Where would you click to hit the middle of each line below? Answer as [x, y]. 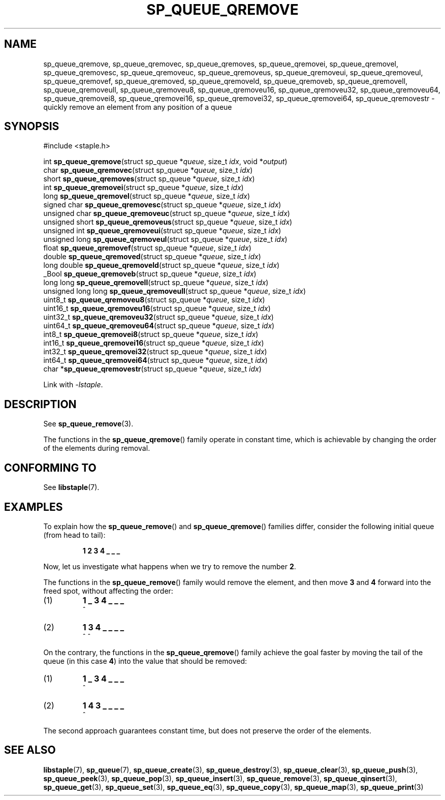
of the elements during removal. [97, 448]
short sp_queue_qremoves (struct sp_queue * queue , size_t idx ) [149, 179]
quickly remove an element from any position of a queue [138, 107]
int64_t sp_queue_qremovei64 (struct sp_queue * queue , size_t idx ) [155, 360]
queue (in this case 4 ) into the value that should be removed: [145, 661]
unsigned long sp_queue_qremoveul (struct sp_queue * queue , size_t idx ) [165, 239]
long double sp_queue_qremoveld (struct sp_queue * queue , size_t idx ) [162, 265]
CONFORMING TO [50, 468]
